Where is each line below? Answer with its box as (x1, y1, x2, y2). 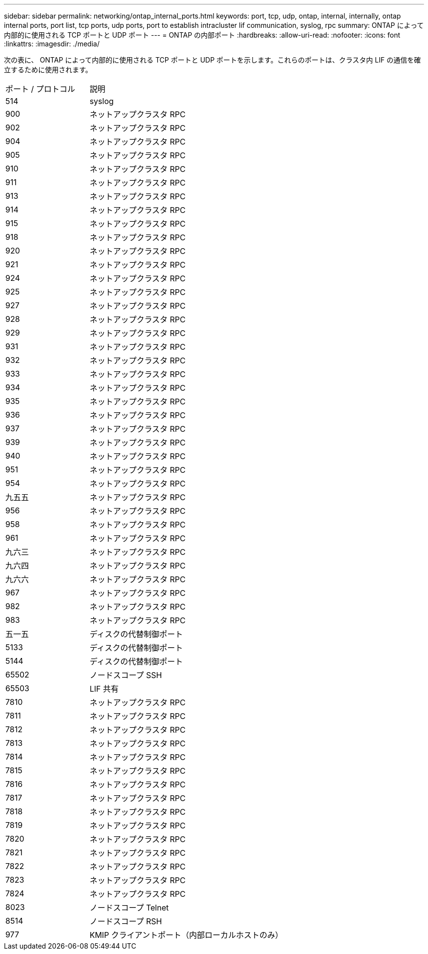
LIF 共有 (89, 684, 119, 694)
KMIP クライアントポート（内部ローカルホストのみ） (89, 930, 283, 940)
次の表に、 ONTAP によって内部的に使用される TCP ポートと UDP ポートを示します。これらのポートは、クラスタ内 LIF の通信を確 (4, 56, 421, 64)
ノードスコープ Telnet (89, 903, 169, 912)
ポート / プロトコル (5, 84, 75, 94)
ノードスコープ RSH (89, 916, 162, 926)
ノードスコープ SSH (89, 670, 162, 680)
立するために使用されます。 (4, 65, 92, 74)
